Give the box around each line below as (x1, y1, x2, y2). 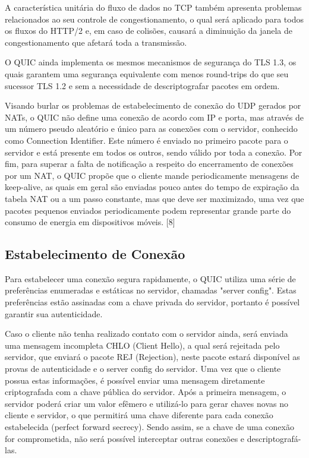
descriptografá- (247, 432, 301, 444)
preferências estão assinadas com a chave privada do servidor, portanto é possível (5, 296, 300, 308)
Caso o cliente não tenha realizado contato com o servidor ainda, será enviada (5, 327, 288, 340)
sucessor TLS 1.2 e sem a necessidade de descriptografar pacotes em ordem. (5, 79, 280, 91)
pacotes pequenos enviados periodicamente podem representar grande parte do (5, 204, 291, 216)
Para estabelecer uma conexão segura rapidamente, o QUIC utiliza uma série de (5, 272, 296, 285)
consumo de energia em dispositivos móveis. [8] (5, 216, 175, 228)
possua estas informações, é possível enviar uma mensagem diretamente (5, 374, 265, 386)
